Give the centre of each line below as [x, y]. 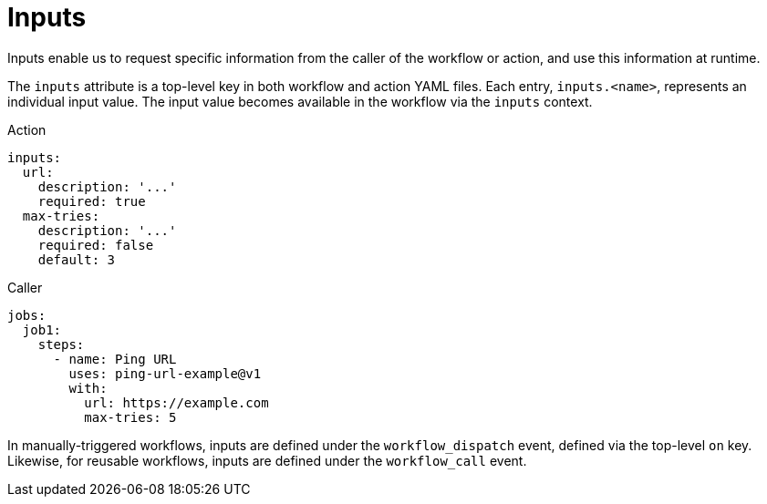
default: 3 [77, 259]
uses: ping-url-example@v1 [165, 373]
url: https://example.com [176, 402]
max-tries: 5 [130, 417]
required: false [96, 245]
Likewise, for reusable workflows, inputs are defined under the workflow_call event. [267, 460]
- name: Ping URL [115, 359]
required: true [92, 201]
